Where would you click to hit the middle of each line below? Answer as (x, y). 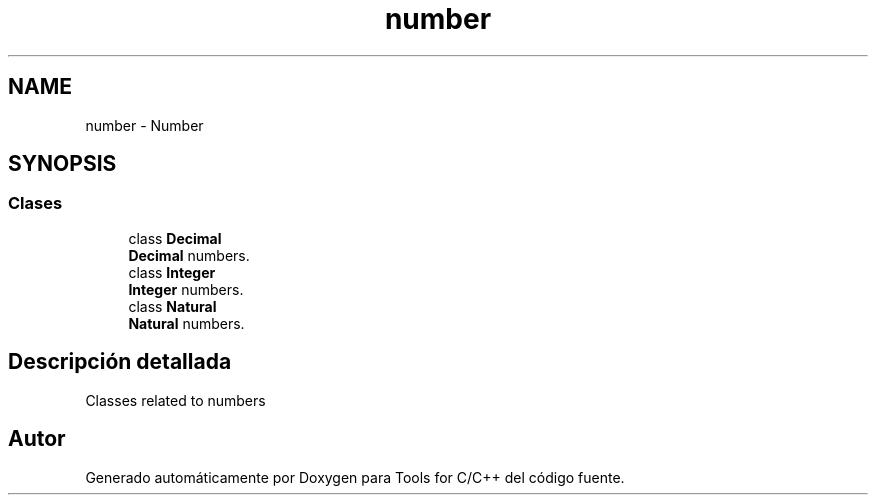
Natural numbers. (186, 323)
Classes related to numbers (175, 400)
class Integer (172, 272)
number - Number (144, 125)
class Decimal (175, 238)
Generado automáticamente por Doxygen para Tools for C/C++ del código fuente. (355, 477)
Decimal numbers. (189, 255)
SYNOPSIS (62, 164)
